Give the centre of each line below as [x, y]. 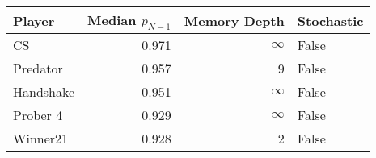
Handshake [44, 92]
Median [112, 20]
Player [34, 20]
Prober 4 [38, 115]
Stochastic [330, 20]
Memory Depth [234, 20]
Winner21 [41, 139]
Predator [38, 69]
